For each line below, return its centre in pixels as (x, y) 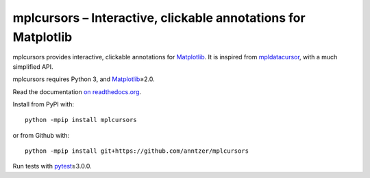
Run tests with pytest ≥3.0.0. (52, 166)
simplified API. (33, 66)
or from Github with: (41, 135)
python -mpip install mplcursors (81, 120)
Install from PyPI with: (44, 104)
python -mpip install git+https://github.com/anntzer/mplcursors (137, 151)
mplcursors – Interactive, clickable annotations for (159, 18)
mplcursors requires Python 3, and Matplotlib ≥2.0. (84, 79)
